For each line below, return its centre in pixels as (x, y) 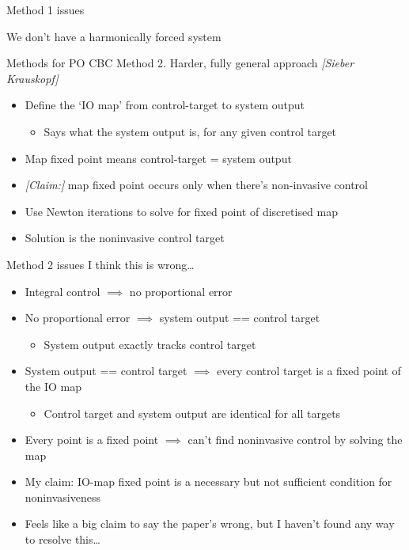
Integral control (62, 291)
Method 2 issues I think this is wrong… (100, 264)
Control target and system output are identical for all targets (192, 413)
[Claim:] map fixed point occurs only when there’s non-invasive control (196, 185)
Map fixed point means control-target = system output (158, 158)
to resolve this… (62, 539)
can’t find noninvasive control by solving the (295, 440)
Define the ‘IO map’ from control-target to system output (165, 105)
